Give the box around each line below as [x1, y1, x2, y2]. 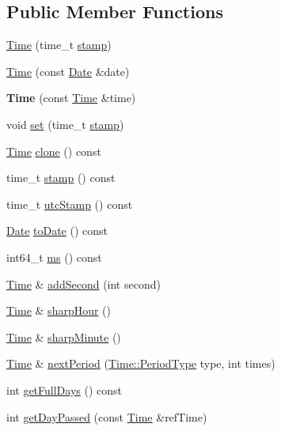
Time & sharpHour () [6, 302, 112, 319]
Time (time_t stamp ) [6, 36, 112, 53]
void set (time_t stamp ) [6, 115, 124, 132]
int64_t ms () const [6, 248, 102, 265]
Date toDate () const [6, 222, 108, 239]
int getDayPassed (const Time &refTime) [6, 408, 207, 425]
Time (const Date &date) [6, 62, 130, 79]
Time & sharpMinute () [6, 328, 121, 345]
